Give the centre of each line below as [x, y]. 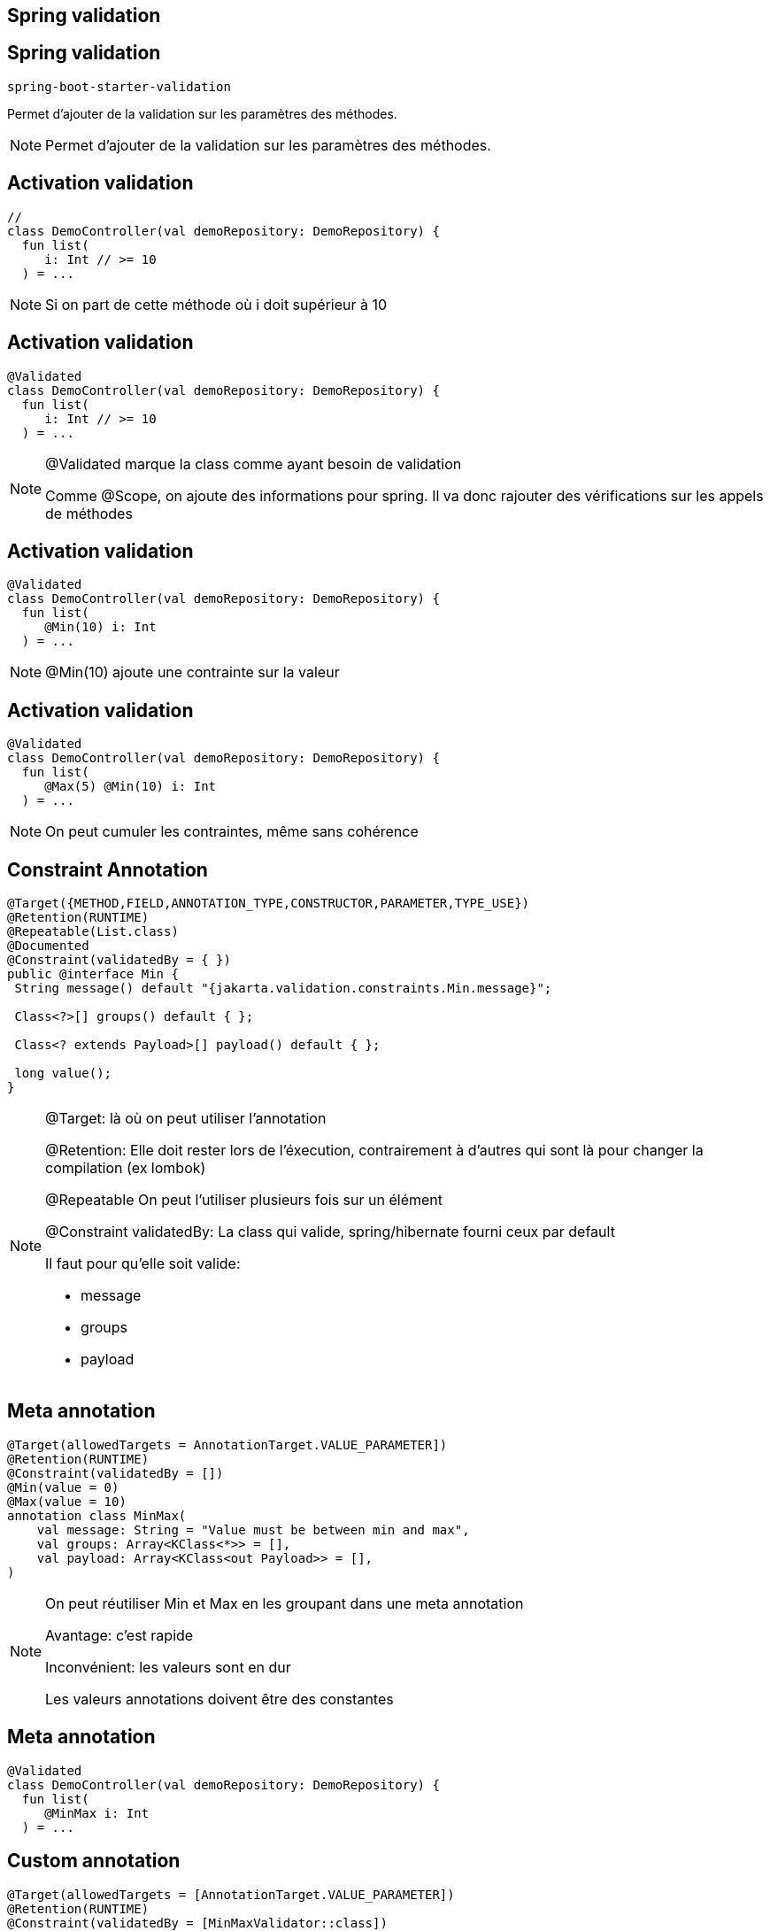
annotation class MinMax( [97, 1515]
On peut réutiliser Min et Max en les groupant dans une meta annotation [285, 1603]
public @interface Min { [93, 974]
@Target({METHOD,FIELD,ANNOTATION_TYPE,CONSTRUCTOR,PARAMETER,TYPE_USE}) [269, 904]
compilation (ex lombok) [126, 1168]
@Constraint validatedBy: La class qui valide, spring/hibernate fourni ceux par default [330, 1232]
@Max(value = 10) [67, 1501]
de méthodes [89, 513]
